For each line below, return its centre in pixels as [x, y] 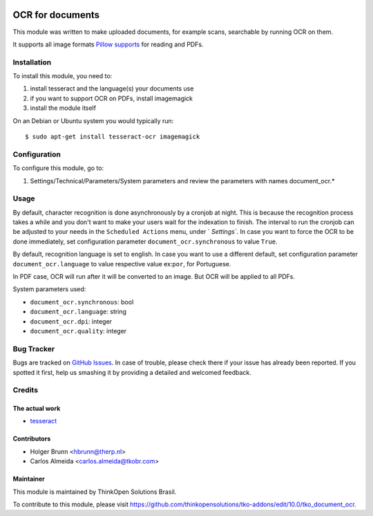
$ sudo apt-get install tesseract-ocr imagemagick [113, 137]
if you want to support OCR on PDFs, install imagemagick [112, 98]
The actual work [37, 409]
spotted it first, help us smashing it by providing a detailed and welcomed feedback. [132, 372]
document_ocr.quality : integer [78, 331]
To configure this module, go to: [58, 168]
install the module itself [63, 108]
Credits [25, 390]
